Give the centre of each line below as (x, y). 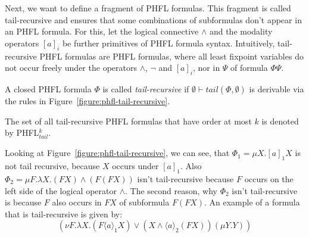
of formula (249, 68)
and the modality (241, 31)
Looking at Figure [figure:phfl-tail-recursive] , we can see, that (117, 153)
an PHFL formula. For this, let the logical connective (102, 31)
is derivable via (277, 88)
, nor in (207, 68)
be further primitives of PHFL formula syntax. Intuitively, (168, 43)
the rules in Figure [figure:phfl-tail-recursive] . (88, 100)
